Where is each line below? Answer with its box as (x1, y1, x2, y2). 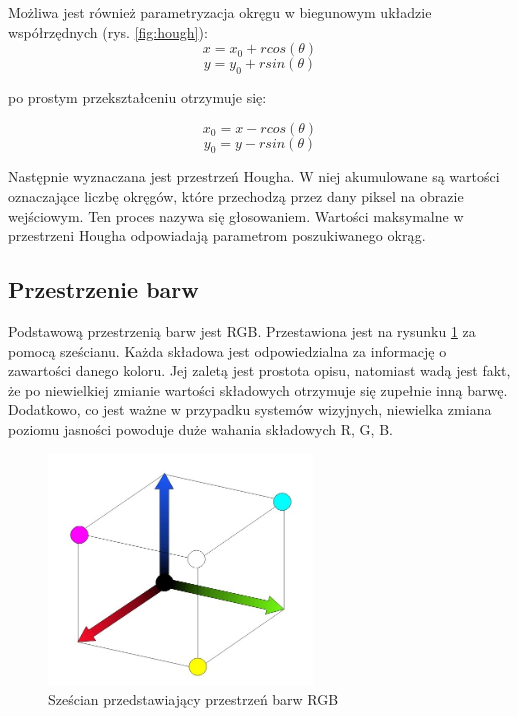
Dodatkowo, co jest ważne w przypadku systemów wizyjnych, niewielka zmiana (8, 399, 492, 420)
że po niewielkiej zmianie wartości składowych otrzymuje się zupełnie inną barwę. (8, 379, 508, 400)
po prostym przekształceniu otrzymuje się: (8, 86, 267, 107)
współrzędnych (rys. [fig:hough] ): (8, 21, 208, 42)
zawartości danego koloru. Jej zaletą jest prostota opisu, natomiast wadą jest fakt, (8, 360, 511, 381)
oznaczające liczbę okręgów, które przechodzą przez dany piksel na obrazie (8, 185, 464, 206)
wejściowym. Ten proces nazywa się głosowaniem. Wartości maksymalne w (8, 205, 464, 226)
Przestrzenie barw (8, 274, 199, 305)
